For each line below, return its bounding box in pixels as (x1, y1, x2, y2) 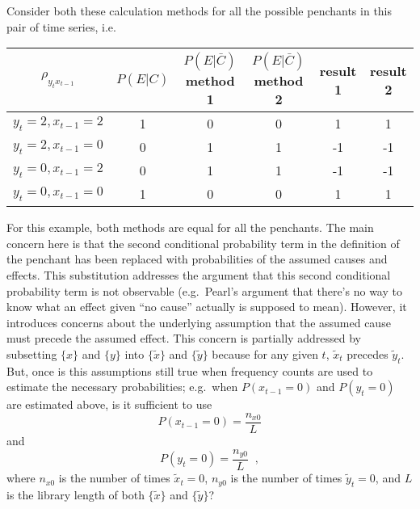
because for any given (212, 345, 318, 362)
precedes (346, 345, 388, 362)
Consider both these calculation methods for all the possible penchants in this (6, 2, 393, 19)
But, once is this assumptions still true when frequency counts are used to (6, 362, 373, 379)
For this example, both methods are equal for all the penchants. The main (6, 219, 374, 236)
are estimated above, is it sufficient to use (6, 396, 212, 413)
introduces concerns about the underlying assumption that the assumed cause (6, 313, 391, 330)
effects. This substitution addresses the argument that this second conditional (6, 266, 391, 283)
